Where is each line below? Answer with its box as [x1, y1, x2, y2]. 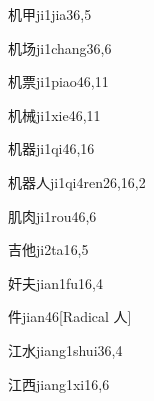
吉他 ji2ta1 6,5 [8, 239, 89, 260]
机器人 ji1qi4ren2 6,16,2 [8, 171, 146, 192]
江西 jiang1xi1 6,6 [8, 373, 110, 394]
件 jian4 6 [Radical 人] [8, 306, 132, 327]
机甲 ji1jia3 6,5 [8, 4, 92, 24]
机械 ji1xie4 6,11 [8, 104, 101, 125]
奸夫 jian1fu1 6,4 [8, 272, 103, 293]
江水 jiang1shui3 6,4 [8, 339, 123, 360]
